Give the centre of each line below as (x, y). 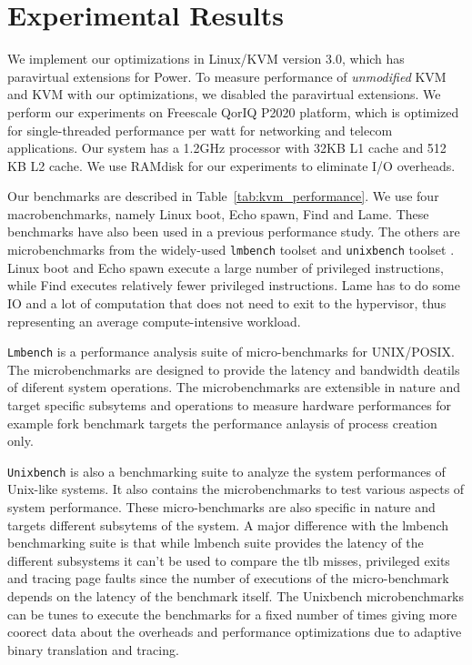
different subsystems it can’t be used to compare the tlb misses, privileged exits (229, 560)
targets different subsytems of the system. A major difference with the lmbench (228, 524)
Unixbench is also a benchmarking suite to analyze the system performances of (226, 471)
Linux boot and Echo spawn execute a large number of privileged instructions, (226, 267)
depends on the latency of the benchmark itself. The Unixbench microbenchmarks (236, 595)
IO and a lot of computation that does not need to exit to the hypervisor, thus (227, 302)
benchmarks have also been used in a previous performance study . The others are (234, 232)
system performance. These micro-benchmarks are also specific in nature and (221, 506)
